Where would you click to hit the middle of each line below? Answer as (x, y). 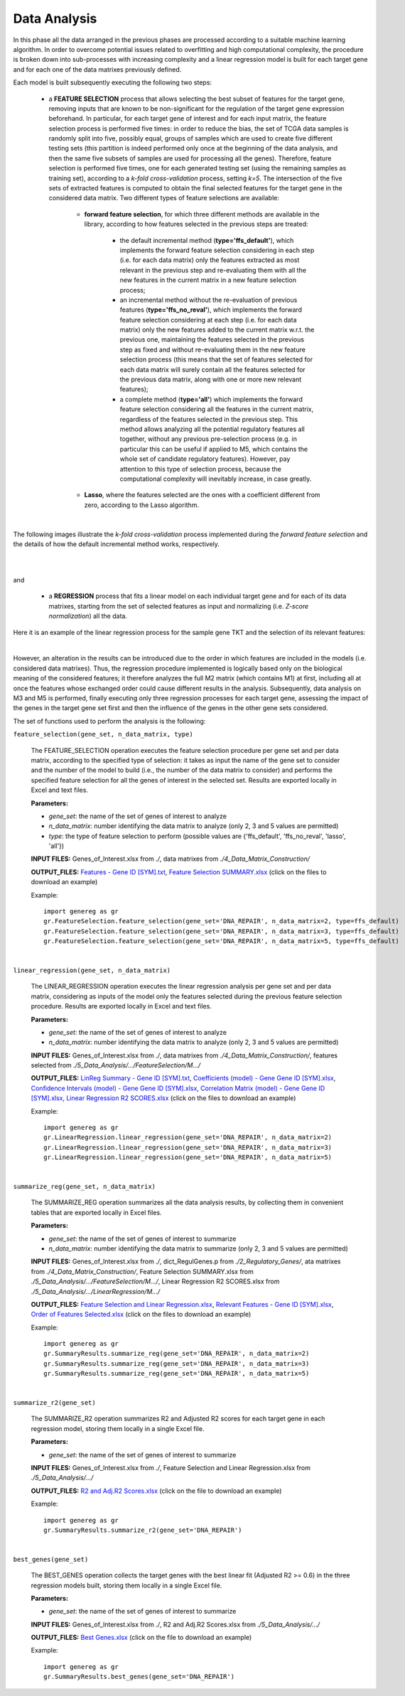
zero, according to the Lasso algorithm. (141, 505)
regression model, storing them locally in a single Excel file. (118, 1428)
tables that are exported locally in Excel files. (97, 1212)
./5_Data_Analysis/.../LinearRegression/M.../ (95, 1291)
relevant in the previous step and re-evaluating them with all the (213, 270)
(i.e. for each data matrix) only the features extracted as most (210, 260)
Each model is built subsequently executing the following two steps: (113, 82)
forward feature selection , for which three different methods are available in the (202, 214)
